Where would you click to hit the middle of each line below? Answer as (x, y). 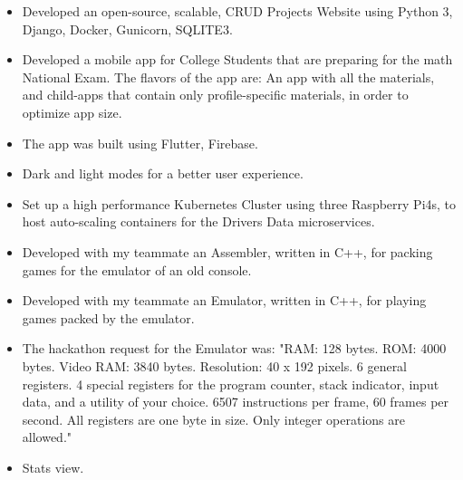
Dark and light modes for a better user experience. (163, 173)
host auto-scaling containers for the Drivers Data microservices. (198, 221)
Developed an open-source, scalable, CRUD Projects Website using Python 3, (237, 11)
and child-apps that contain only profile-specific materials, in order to (215, 95)
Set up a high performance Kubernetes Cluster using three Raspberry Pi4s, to (239, 203)
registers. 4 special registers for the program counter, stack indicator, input (231, 384)
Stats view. (53, 467)
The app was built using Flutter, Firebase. (140, 143)
